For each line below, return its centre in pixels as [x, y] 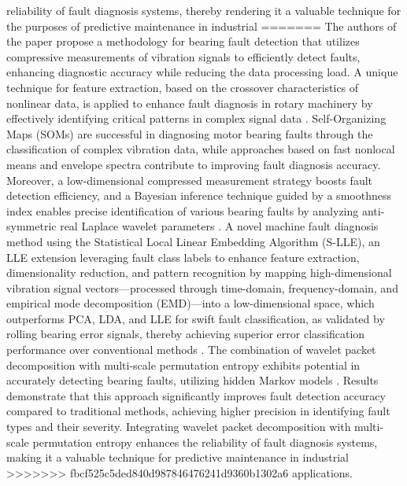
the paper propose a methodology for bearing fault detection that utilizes [183, 41]
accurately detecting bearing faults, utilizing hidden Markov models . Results [192, 380]
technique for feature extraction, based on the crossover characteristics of [183, 87]
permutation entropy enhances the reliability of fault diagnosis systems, [205, 442]
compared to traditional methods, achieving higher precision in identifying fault [198, 411]
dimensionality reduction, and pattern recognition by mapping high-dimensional [199, 272]
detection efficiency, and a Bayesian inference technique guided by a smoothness [199, 195]
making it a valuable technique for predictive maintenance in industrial [178, 457]
